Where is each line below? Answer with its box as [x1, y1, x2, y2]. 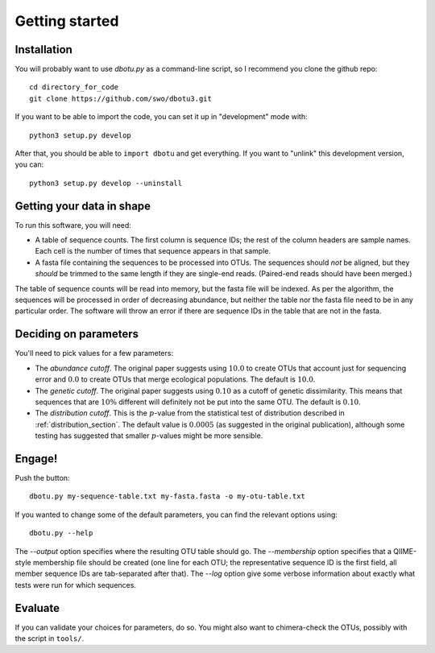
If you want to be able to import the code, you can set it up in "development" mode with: [14, 112, 308, 122]
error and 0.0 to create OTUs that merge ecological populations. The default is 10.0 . [35, 374, 316, 384]
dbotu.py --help [29, 528, 93, 538]
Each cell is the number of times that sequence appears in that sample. [35, 246, 271, 256]
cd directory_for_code [29, 83, 119, 92]
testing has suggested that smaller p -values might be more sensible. [35, 431, 263, 440]
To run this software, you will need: [14, 220, 132, 229]
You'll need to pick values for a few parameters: [14, 349, 173, 358]
